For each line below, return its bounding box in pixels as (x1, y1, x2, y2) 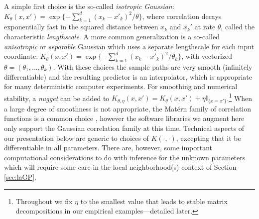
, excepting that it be (176, 132, 241, 143)
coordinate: (4, 51, 38, 61)
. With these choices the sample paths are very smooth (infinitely (53, 61, 253, 72)
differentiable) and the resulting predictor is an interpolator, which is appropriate (4, 71, 252, 82)
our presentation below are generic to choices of (4, 132, 149, 143)
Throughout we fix (15, 196, 73, 206)
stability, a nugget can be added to (4, 93, 110, 103)
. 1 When (227, 91, 253, 103)
